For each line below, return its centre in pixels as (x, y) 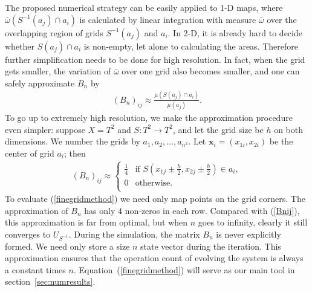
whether (20, 46)
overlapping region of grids (54, 32)
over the (282, 19)
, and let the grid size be (218, 129)
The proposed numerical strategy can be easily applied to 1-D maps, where (144, 7)
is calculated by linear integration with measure (168, 19)
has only (100, 210)
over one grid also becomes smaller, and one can (211, 71)
